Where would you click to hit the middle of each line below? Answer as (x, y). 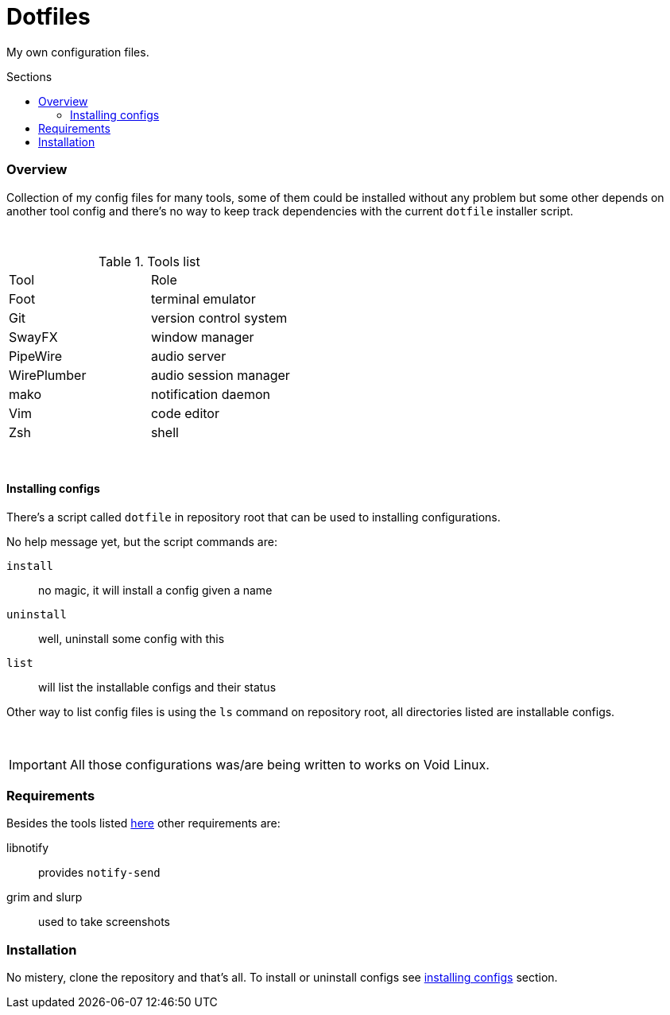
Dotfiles (48, 17)
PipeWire (36, 356)
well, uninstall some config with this (132, 638)
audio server (188, 356)
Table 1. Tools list (149, 261)
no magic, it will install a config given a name (155, 590)
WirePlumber (48, 375)
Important (38, 764)
